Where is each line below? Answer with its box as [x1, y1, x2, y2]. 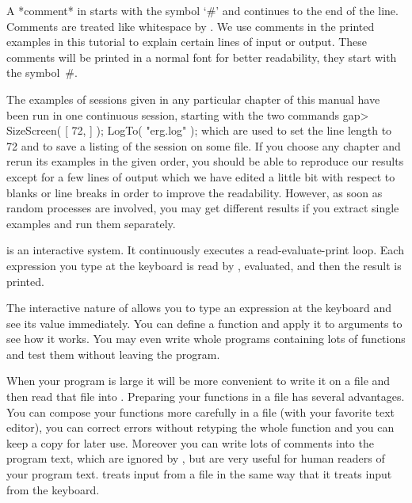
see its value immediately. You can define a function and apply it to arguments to [6, 314, 402, 331]
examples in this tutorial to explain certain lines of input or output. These [6, 33, 368, 50]
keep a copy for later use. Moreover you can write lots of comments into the [6, 434, 374, 451]
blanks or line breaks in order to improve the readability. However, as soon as [6, 184, 383, 200]
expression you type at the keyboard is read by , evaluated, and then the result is [6, 257, 402, 273]
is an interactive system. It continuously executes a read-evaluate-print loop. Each [6, 242, 404, 258]
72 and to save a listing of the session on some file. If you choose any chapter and [6, 137, 401, 154]
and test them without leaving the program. [6, 345, 220, 362]
